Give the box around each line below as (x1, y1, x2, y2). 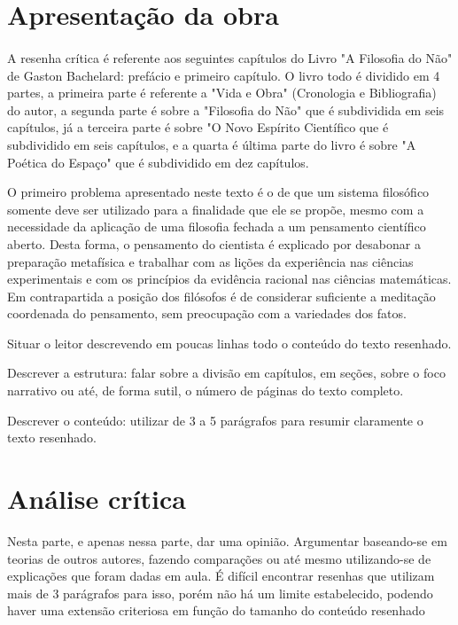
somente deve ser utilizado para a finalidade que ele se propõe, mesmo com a (7, 199, 424, 218)
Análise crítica (7, 480, 186, 517)
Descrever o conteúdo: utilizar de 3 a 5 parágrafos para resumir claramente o (7, 410, 423, 429)
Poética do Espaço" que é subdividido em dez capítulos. (7, 152, 309, 171)
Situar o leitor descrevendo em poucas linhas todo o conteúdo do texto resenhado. (7, 333, 452, 352)
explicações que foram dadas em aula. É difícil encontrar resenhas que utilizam (7, 566, 435, 585)
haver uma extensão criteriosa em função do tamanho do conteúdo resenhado (7, 601, 425, 620)
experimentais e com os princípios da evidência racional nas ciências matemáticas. (7, 270, 452, 288)
